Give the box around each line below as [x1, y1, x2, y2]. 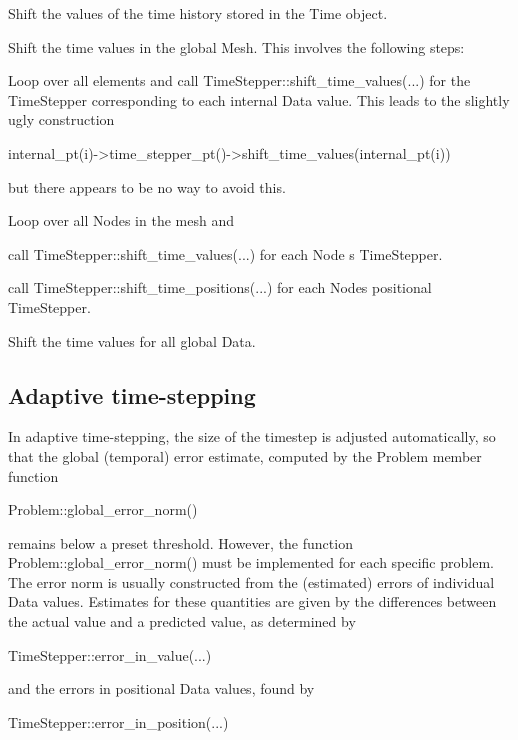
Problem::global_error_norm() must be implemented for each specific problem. [8, 552, 494, 573]
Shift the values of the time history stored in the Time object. [8, 3, 388, 23]
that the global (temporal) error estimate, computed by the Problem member [8, 445, 482, 466]
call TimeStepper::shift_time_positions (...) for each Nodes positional [8, 277, 432, 298]
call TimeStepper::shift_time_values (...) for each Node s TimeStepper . [8, 243, 443, 264]
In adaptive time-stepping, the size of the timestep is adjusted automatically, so [8, 426, 496, 447]
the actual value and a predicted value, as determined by [8, 611, 356, 632]
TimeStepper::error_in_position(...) [8, 711, 229, 732]
